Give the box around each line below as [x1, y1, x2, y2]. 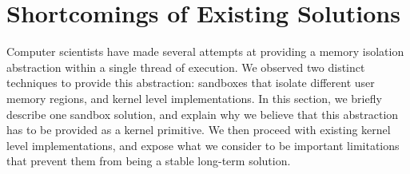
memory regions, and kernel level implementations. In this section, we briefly [6, 89, 382, 106]
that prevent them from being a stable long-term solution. [6, 152, 291, 169]
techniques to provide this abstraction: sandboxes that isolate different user [6, 74, 375, 91]
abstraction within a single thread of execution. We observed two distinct [6, 58, 365, 75]
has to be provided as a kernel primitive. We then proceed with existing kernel [6, 121, 391, 138]
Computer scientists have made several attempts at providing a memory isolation [6, 43, 404, 60]
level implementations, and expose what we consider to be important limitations [6, 136, 400, 153]
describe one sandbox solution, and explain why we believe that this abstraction [6, 105, 399, 122]
